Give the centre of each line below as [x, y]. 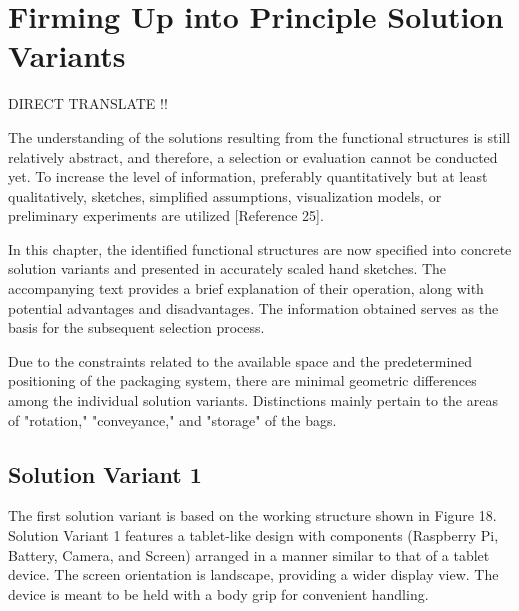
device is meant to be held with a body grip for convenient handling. [218, 593]
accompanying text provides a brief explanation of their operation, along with [246, 288]
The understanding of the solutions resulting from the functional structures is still [259, 136]
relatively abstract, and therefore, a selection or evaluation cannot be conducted [253, 156]
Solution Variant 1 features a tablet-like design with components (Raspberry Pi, [253, 535]
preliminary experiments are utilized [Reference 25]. [166, 215]
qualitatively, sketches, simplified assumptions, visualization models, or [225, 195]
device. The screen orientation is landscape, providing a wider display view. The [253, 574]
